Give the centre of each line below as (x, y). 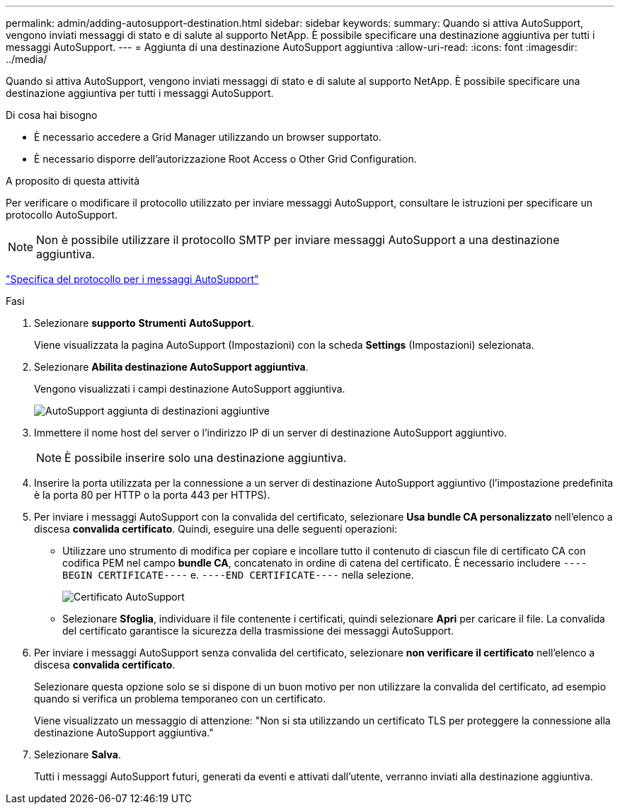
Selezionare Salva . (77, 754)
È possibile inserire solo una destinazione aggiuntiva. (206, 458)
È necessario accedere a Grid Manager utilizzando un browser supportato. (208, 137)
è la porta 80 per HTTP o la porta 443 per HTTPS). (152, 495)
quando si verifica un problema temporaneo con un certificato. (180, 699)
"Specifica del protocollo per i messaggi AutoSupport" (132, 279)
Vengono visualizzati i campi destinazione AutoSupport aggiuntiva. (190, 389)
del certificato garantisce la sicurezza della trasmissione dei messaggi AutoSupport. (258, 631)
